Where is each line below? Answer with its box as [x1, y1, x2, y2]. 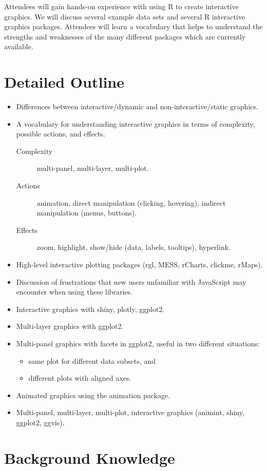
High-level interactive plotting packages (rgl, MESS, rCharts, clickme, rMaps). [16, 259, 263, 270]
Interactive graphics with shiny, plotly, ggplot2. [16, 303, 165, 314]
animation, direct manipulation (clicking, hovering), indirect [36, 197, 226, 208]
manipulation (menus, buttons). [36, 207, 137, 218]
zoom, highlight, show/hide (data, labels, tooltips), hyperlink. [36, 242, 231, 252]
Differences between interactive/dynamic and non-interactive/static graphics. [16, 101, 258, 112]
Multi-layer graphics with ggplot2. [16, 321, 124, 331]
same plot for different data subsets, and [28, 355, 156, 366]
